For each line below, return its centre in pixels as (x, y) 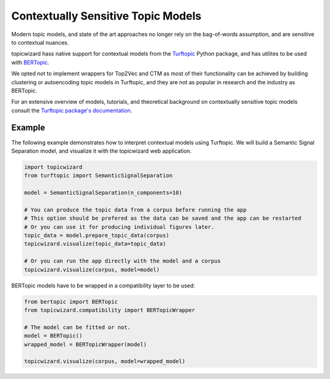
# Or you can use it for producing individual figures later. (119, 227)
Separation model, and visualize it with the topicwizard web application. (101, 151)
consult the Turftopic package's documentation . (72, 110)
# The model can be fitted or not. (77, 327)
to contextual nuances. (40, 42)
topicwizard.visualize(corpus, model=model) (92, 269)
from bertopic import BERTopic (71, 301)
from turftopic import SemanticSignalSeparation (98, 176)
